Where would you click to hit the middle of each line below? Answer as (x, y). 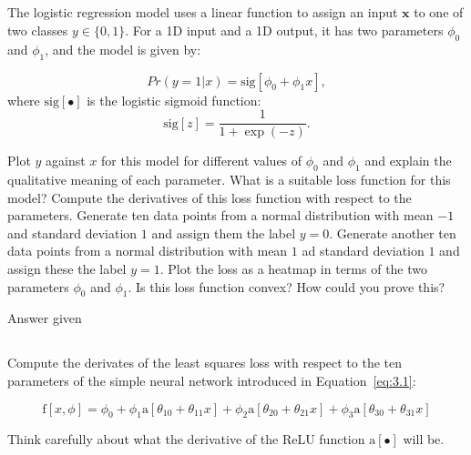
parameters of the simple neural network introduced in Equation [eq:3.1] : (212, 380)
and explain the (408, 161)
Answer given (45, 318)
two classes (38, 30)
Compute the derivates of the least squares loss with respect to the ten (205, 363)
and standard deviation (72, 233)
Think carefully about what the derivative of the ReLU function (186, 439)
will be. (424, 439)
